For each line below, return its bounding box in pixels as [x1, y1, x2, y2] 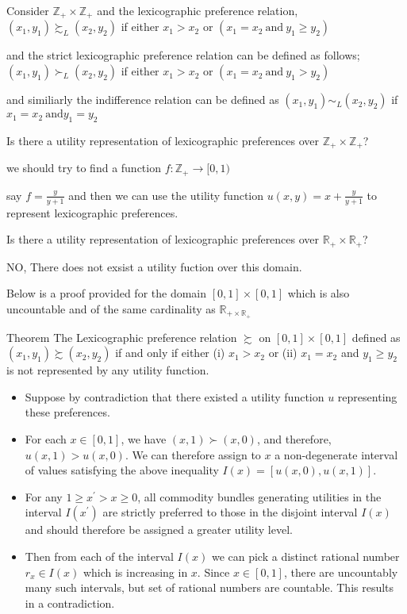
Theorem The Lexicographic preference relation [6, 328, 237, 345]
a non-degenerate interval [275, 446, 398, 462]
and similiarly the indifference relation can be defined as [6, 91, 279, 108]
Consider [6, 2, 49, 18]
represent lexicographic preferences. [6, 204, 179, 221]
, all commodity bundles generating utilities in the [137, 488, 382, 505]
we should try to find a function [6, 159, 161, 176]
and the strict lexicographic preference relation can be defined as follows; [6, 47, 360, 63]
